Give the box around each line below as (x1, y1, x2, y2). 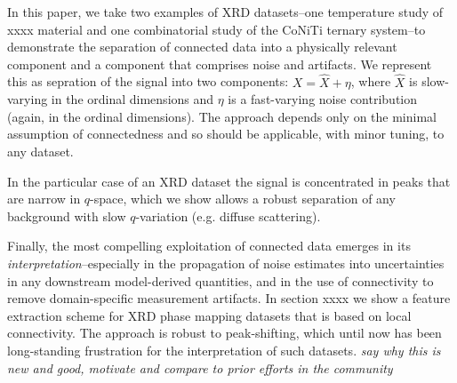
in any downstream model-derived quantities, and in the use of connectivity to (7, 271, 434, 290)
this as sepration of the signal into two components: (7, 72, 289, 91)
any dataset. (7, 141, 74, 160)
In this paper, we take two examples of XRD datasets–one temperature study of (7, 3, 444, 20)
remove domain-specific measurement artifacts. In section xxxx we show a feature (7, 289, 451, 307)
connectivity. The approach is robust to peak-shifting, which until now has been (7, 323, 442, 342)
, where (350, 72, 391, 91)
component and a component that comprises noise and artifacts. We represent (7, 54, 432, 73)
